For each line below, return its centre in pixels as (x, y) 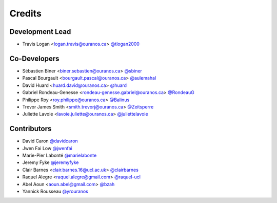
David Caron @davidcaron (50, 141)
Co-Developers (34, 58)
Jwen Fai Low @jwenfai (47, 148)
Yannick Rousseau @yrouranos (55, 191)
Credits (26, 13)
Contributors (31, 129)
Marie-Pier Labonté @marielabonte (60, 155)
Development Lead (40, 32)
